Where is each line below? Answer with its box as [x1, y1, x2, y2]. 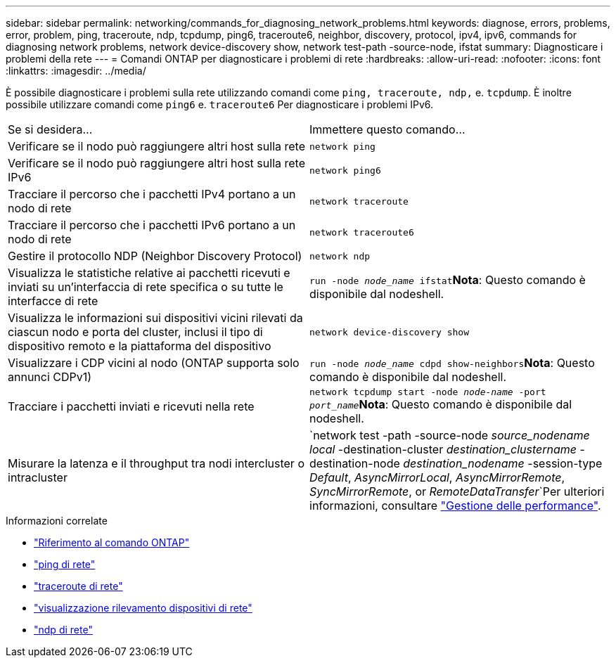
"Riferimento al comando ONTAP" [34, 536, 190, 548]
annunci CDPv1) [8, 370, 92, 384]
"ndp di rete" [34, 624, 93, 636]
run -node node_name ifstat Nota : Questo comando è [309, 273, 586, 287]
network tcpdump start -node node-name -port [309, 387, 546, 397]
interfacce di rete [8, 294, 98, 308]
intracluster [8, 470, 68, 484]
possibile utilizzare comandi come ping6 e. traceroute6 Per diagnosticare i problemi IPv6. [6, 98, 434, 110]
